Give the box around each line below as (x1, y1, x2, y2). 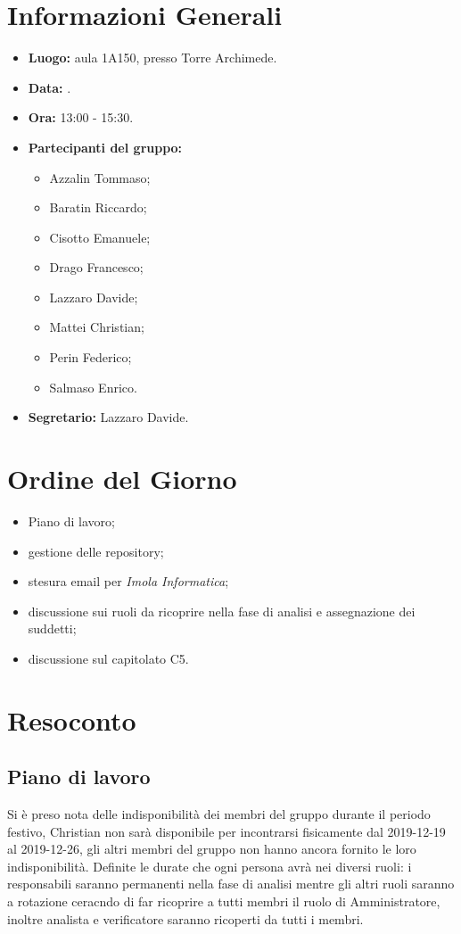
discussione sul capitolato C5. (28, 649, 189, 667)
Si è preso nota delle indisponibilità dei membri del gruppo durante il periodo (7, 805, 431, 823)
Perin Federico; (49, 348, 132, 367)
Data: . (28, 78, 71, 96)
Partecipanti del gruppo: (28, 137, 183, 156)
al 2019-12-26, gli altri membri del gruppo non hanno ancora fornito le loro (7, 839, 416, 858)
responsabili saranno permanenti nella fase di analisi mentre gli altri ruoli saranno (7, 874, 455, 893)
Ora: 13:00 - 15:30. (28, 108, 134, 127)
